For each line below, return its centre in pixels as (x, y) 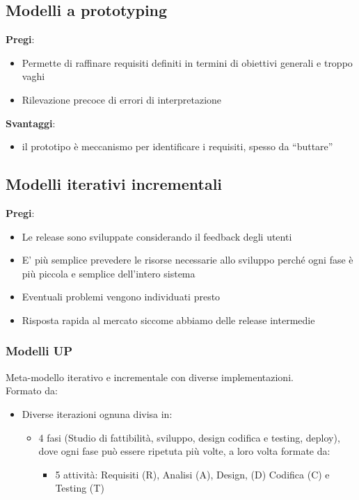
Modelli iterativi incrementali (114, 184)
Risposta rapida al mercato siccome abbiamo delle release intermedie (168, 320)
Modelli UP (39, 351)
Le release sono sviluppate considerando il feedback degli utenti (157, 236)
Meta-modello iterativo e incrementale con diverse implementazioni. (150, 377)
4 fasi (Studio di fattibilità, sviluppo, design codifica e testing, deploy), (189, 437)
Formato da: (32, 390)
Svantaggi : (31, 123)
